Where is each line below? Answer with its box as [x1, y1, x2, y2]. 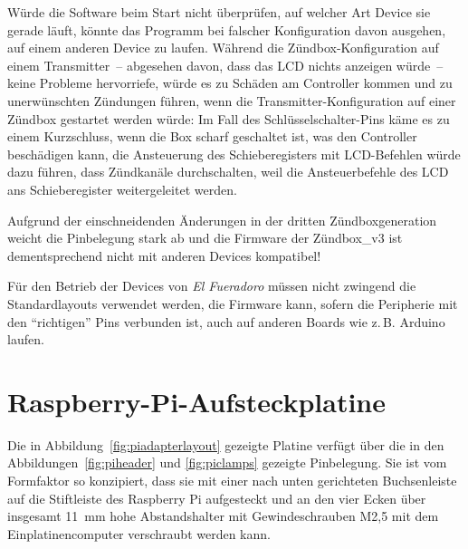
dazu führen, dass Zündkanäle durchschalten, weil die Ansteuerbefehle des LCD [7, 162, 449, 181]
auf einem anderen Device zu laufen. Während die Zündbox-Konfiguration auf [7, 38, 439, 57]
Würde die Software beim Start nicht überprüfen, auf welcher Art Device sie [7, 3, 431, 21]
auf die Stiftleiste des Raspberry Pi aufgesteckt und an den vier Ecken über [7, 488, 426, 507]
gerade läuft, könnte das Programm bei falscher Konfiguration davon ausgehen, [7, 20, 446, 39]
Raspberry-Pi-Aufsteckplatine [7, 382, 387, 419]
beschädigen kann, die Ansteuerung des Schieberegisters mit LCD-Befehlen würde [7, 144, 461, 163]
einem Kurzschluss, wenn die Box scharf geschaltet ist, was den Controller [7, 127, 417, 146]
